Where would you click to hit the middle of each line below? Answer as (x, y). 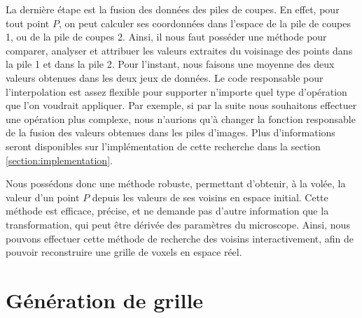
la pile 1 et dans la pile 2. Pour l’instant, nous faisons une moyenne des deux (170, 64)
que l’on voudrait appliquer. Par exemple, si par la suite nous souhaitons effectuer (181, 105)
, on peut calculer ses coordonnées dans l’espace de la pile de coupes (204, 23)
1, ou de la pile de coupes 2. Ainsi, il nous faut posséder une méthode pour (166, 37)
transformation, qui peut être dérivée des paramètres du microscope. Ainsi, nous (178, 224)
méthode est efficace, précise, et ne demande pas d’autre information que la (167, 211)
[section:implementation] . (59, 160)
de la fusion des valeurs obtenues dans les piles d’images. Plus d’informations (170, 132)
